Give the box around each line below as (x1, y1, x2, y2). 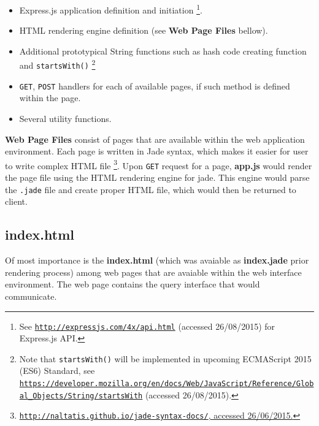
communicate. (5, 289, 57, 302)
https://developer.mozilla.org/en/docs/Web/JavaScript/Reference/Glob (19, 379, 314, 389)
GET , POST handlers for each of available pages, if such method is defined (19, 79, 290, 92)
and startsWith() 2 (19, 57, 96, 72)
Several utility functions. (19, 112, 112, 124)
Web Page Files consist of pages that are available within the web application (5, 132, 305, 145)
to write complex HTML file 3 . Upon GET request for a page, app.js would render (5, 157, 312, 172)
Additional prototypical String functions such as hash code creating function (19, 44, 307, 57)
